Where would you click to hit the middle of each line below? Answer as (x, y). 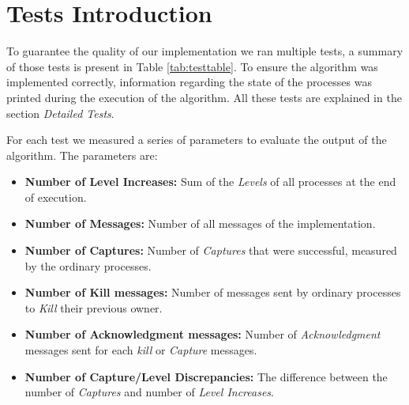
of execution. (56, 197)
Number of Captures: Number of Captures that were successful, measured (211, 250)
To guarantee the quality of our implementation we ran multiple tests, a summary (205, 51)
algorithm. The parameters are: (82, 155)
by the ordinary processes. (88, 265)
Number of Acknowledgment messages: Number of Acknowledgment (203, 334)
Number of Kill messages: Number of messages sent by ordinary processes (213, 292)
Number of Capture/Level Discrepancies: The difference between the (206, 376)
